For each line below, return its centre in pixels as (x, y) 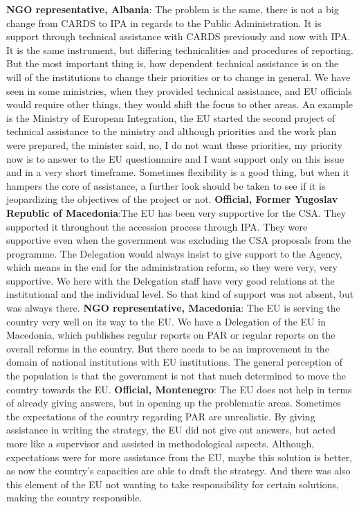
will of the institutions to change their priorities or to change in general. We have (178, 77)
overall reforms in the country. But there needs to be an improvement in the (168, 348)
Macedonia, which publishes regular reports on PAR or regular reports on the (171, 335)
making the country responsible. (74, 498)
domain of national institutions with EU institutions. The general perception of (174, 362)
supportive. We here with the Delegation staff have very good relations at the (171, 280)
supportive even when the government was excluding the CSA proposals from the (179, 240)
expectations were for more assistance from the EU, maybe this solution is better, (179, 457)
